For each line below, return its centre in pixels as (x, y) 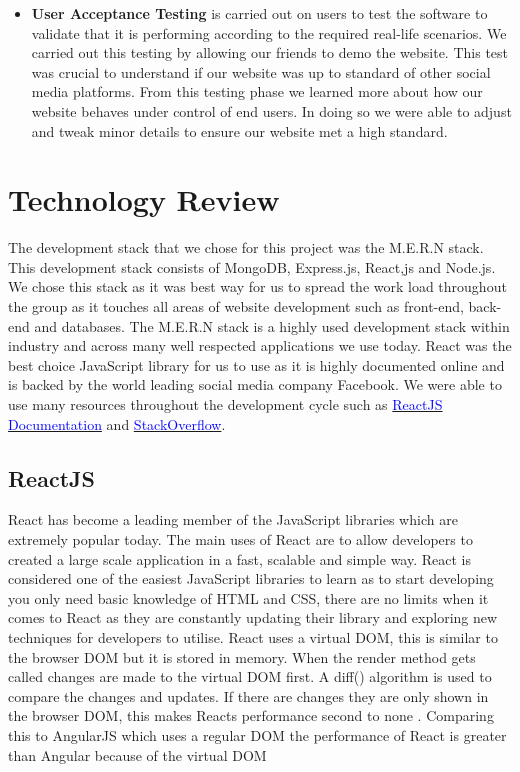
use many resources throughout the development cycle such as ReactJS (225, 404)
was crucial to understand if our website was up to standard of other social (261, 71)
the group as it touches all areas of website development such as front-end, (236, 306)
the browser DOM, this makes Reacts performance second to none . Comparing (251, 715)
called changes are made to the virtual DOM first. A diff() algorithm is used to (250, 676)
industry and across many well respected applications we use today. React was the (260, 345)
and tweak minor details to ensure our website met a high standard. (239, 130)
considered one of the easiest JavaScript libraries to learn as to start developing (251, 578)
